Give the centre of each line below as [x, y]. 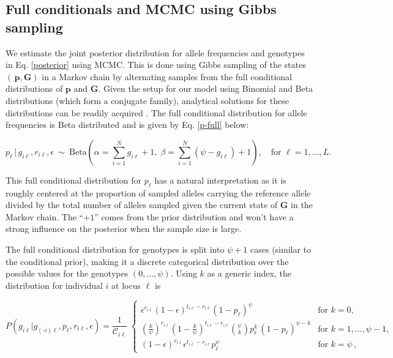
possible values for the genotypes [67, 273]
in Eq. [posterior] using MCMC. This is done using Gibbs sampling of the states [156, 65]
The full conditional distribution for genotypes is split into [115, 249]
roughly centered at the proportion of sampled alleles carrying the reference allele [158, 192]
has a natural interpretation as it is [220, 180]
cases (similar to [281, 249]
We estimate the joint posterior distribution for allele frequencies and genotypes [155, 52]
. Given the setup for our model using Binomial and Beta [206, 88]
